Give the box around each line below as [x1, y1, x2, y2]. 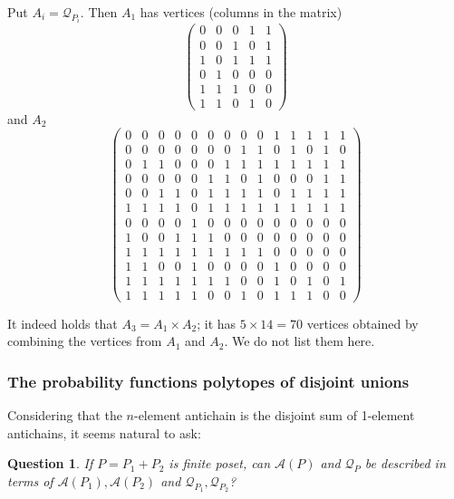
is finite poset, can [169, 454, 271, 473]
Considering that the [7, 406, 122, 425]
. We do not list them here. [224, 331, 375, 350]
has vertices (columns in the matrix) [140, 3, 343, 21]
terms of [7, 471, 53, 490]
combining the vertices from [7, 331, 162, 350]
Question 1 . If [7, 454, 93, 473]
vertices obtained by [306, 313, 419, 332]
